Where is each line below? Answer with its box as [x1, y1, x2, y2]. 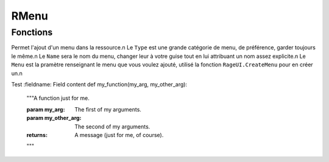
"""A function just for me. [26, 94, 90, 102]
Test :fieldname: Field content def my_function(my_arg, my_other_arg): [11, 80, 188, 88]
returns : [26, 131, 48, 138]
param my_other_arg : [26, 114, 82, 122]
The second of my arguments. [74, 122, 150, 130]
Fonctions [11, 27, 53, 38]
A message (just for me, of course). [74, 131, 164, 138]
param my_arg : [26, 105, 65, 113]
